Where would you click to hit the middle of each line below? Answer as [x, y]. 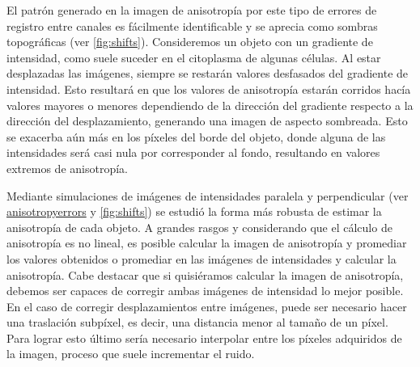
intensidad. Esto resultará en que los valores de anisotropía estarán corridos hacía [209, 89]
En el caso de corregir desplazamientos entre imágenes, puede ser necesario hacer [207, 306]
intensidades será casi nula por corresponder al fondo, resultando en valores [193, 152]
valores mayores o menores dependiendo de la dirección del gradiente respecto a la [210, 105]
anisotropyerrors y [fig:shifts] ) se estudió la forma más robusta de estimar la [194, 211]
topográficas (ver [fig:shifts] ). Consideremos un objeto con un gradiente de [190, 42]
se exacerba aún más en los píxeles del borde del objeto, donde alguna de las [196, 136]
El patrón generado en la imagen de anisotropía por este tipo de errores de [192, 10]
